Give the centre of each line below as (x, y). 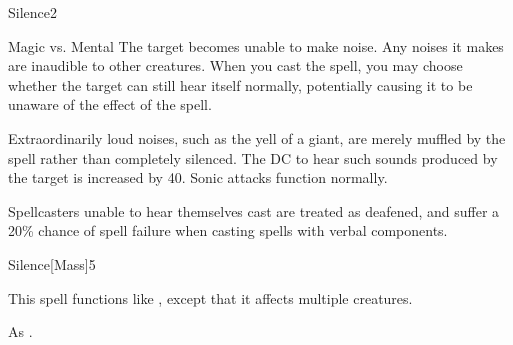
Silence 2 (32, 12)
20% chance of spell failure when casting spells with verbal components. (228, 230)
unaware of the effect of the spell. (110, 104)
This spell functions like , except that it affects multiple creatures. (210, 297)
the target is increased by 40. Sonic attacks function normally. (198, 177)
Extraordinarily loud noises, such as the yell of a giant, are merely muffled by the (257, 137)
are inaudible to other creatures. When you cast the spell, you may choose (235, 65)
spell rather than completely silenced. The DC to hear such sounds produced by (253, 157)
